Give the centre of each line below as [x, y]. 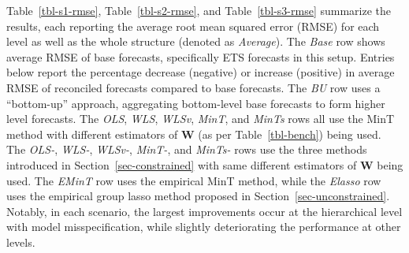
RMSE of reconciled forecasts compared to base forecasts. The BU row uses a [193, 87]
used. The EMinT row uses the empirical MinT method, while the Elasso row [194, 180]
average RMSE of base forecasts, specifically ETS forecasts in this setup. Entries [201, 56]
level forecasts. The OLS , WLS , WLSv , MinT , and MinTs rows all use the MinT [201, 119]
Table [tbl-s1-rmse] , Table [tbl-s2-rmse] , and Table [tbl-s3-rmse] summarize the [199, 10]
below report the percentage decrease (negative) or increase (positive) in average [201, 72]
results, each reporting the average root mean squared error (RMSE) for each [193, 26]
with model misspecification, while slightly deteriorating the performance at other [204, 227]
